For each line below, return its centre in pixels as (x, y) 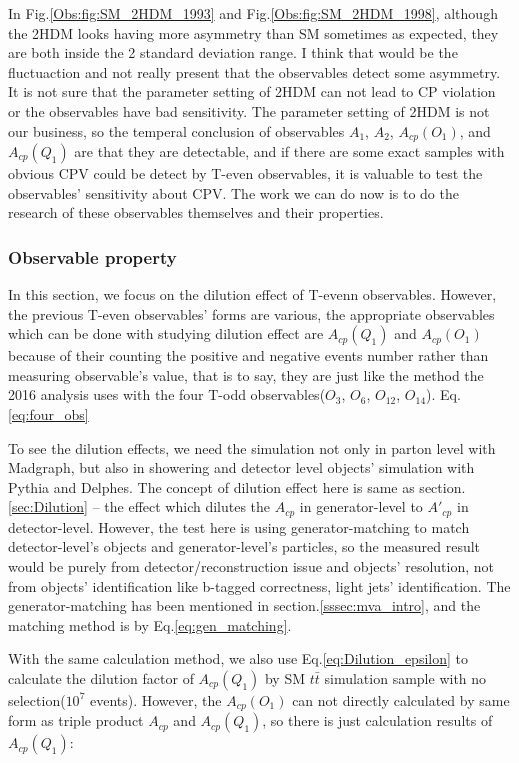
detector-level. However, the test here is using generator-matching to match (239, 526)
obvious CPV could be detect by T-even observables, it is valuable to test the (245, 173)
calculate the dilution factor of (101, 677)
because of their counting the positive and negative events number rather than (248, 355)
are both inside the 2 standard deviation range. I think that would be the (233, 52)
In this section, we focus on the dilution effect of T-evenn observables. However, (252, 294)
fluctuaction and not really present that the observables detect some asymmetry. (254, 71)
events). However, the (155, 699)
